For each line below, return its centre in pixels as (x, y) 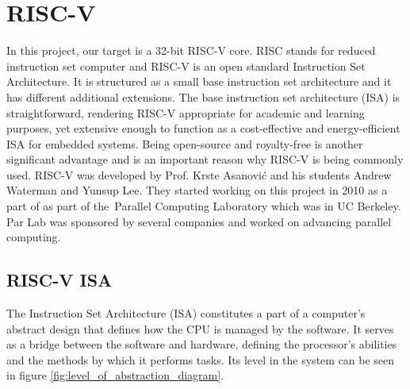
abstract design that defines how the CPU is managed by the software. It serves (200, 328)
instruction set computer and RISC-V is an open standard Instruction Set (186, 65)
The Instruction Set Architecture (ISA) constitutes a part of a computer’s (186, 313)
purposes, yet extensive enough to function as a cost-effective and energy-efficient (203, 128)
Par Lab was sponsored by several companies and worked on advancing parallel (199, 221)
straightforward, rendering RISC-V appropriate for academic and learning (186, 112)
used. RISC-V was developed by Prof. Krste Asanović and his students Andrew (199, 174)
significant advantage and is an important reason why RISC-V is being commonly (205, 159)
